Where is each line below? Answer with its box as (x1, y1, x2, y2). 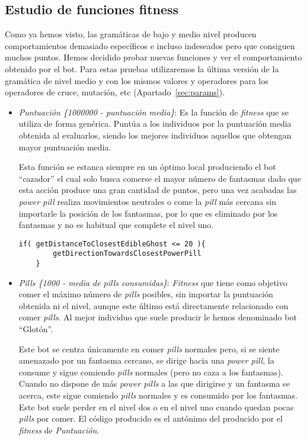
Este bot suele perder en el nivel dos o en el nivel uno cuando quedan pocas (18, 400, 294, 413)
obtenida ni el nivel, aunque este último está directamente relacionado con (18, 299, 289, 311)
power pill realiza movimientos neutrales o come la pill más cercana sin (18, 195, 277, 207)
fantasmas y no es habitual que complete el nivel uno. (18, 219, 214, 231)
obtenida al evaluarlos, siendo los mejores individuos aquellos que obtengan (18, 129, 292, 141)
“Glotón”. (18, 323, 53, 335)
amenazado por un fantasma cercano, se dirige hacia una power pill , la (18, 354, 274, 367)
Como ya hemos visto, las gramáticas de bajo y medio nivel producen (5, 28, 257, 40)
